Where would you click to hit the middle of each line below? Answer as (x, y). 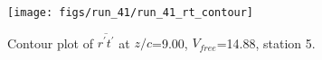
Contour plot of (50, 43)
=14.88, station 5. (266, 43)
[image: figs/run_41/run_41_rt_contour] (131, 13)
